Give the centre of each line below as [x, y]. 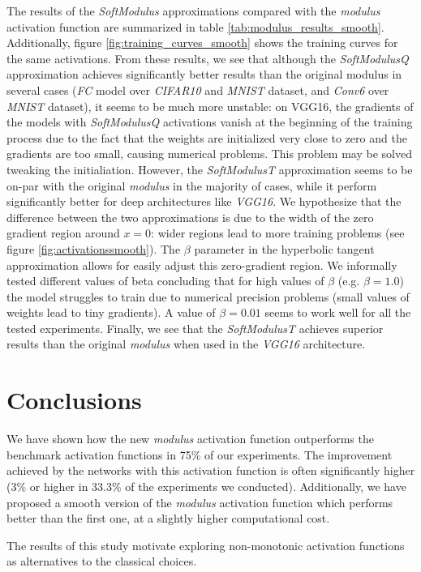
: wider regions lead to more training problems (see [278, 233]
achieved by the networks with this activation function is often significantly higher [211, 470]
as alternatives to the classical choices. [102, 561]
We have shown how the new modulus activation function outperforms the [190, 439]
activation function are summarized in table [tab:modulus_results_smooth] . [195, 26]
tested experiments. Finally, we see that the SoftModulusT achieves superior [195, 328]
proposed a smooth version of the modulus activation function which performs [200, 502]
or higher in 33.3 [71, 486]
